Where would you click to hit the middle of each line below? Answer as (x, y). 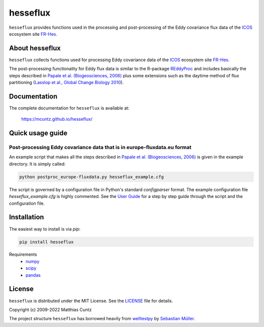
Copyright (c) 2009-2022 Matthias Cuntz (50, 309)
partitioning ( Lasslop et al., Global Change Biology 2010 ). (66, 83)
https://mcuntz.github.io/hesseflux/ (57, 119)
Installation (26, 217)
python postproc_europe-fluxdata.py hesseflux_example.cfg (91, 177)
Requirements (23, 255)
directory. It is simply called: (37, 164)
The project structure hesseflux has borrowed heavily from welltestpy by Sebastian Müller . (102, 319)
